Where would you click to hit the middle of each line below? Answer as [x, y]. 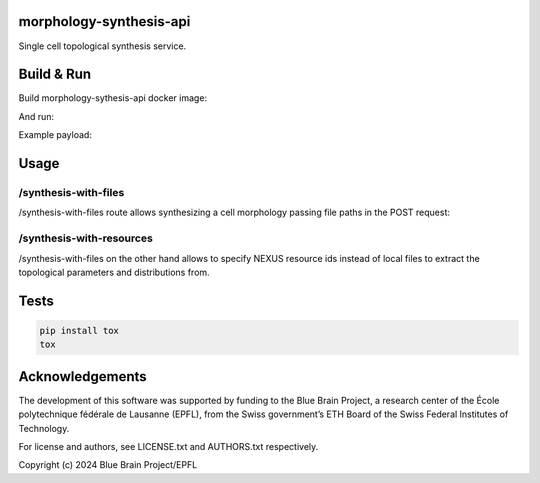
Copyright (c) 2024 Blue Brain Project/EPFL [108, 465]
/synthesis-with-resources [86, 238]
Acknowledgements [82, 376]
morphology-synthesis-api [104, 21]
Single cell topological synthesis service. [102, 46]
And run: [36, 116]
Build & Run [55, 74]
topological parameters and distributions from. [114, 272]
